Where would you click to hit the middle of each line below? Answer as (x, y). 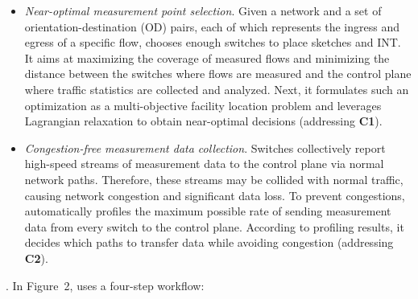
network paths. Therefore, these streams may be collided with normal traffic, (214, 179)
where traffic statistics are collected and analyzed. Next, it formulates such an (217, 89)
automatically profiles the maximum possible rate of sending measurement (208, 211)
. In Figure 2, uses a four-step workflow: (105, 285)
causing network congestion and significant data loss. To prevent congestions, (215, 195)
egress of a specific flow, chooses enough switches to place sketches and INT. (213, 42)
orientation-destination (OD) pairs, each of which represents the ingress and (212, 26)
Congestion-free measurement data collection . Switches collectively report (205, 147)
